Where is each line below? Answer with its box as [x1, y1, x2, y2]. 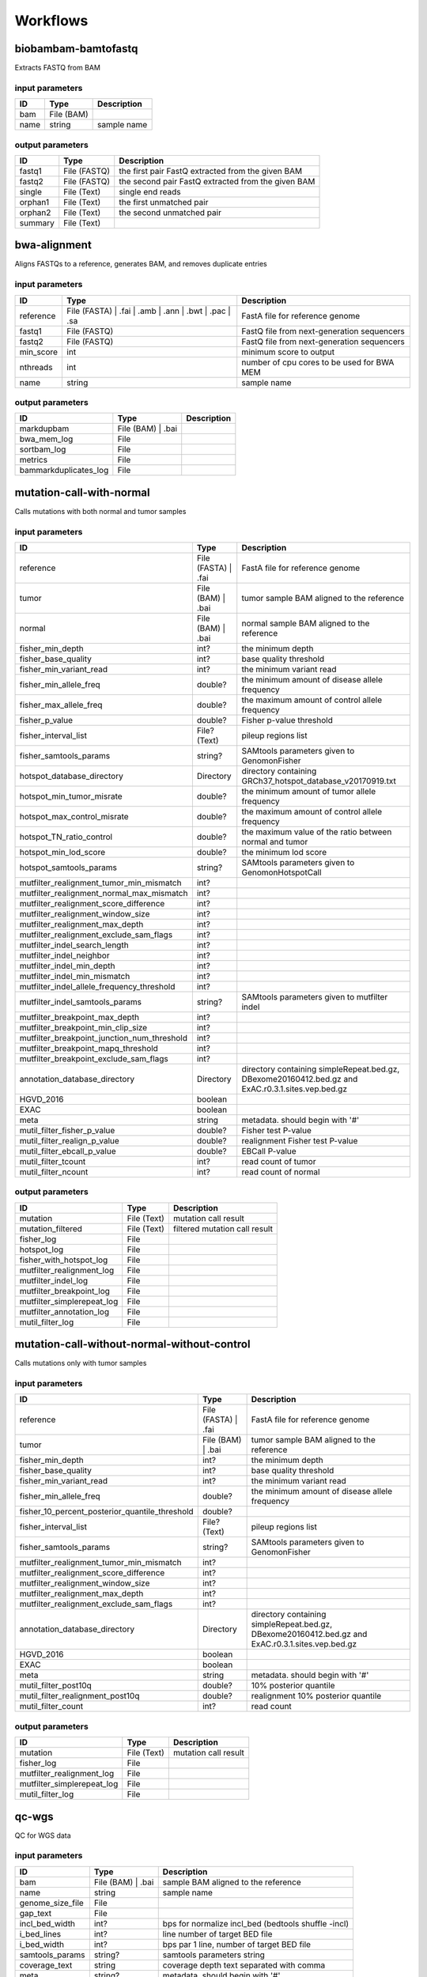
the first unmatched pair [119, 196, 209, 207]
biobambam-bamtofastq [14, 42, 138, 55]
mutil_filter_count [19, 1701, 84, 1712]
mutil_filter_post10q [19, 1680, 93, 1692]
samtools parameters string [162, 1949, 265, 1960]
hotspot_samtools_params [19, 862, 118, 873]
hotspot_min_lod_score [19, 847, 106, 858]
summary [19, 217, 55, 229]
